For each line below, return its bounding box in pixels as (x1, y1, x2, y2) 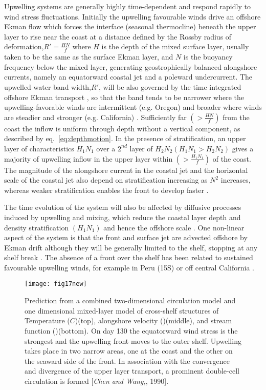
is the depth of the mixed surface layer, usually (101, 41, 249, 52)
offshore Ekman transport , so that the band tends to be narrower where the (4, 91, 244, 102)
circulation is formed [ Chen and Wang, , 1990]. (25, 375, 169, 386)
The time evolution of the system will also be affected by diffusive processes (4, 202, 241, 212)
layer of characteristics (4, 143, 74, 153)
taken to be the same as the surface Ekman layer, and (4, 51, 173, 62)
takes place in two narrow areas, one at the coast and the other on (25, 345, 233, 356)
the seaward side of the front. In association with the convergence (25, 355, 230, 366)
